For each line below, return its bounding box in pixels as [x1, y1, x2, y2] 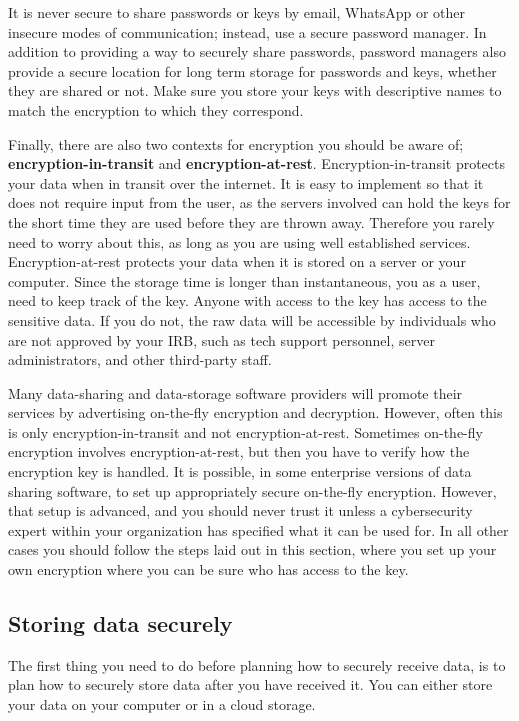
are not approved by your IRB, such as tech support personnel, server [8, 329, 435, 350]
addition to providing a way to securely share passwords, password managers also [8, 41, 506, 62]
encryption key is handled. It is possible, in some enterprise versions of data [8, 461, 472, 482]
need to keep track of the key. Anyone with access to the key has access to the [8, 290, 487, 311]
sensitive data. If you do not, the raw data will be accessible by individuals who [8, 309, 496, 330]
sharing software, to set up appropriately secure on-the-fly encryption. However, [8, 480, 497, 501]
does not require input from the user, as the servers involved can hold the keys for [8, 192, 511, 213]
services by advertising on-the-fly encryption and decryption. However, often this [8, 402, 503, 423]
